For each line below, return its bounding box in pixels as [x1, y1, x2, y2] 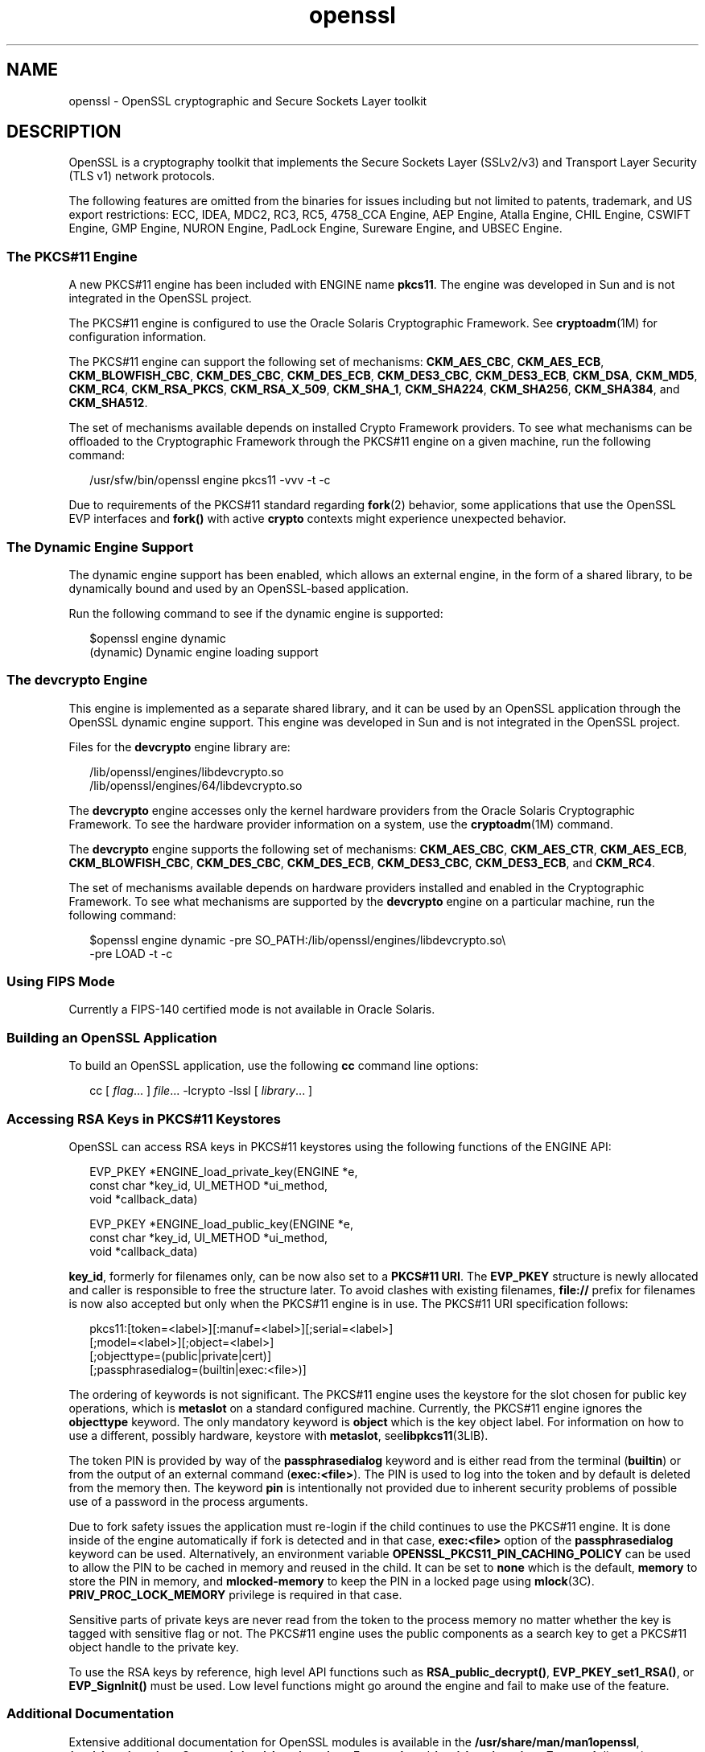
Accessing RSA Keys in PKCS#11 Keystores [6, 1110, 281, 1127]
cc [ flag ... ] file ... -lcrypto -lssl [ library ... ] [89, 1084, 313, 1098]
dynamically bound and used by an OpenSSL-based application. [68, 581, 409, 595]
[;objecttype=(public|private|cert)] [89, 1348, 272, 1363]
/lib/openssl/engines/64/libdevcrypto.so [89, 778, 303, 792]
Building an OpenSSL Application [6, 1029, 217, 1046]
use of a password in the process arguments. [68, 1494, 308, 1508]
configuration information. [68, 330, 207, 344]
